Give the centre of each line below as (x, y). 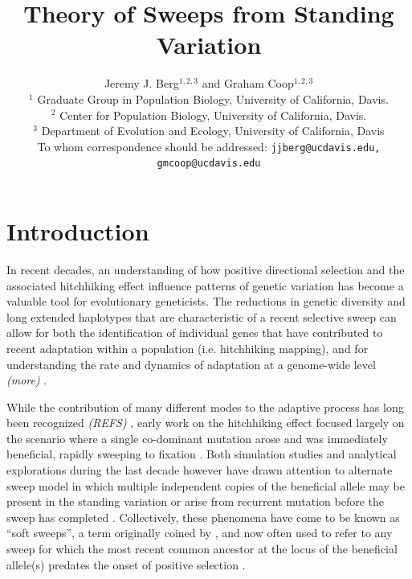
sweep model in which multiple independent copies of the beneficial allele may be (206, 485)
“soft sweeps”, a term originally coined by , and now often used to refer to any (200, 533)
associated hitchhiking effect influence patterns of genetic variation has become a (205, 285)
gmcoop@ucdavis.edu (209, 164)
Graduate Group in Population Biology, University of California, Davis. (213, 99)
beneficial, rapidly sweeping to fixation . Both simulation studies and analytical (202, 454)
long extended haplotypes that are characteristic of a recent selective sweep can (202, 316)
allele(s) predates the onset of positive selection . (126, 564)
